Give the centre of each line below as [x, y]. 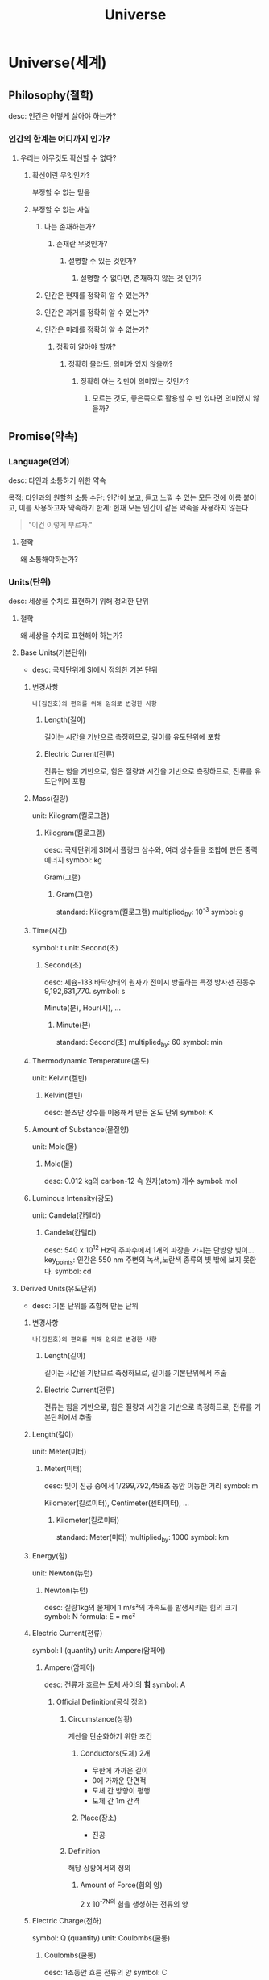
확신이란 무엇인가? [61, 175]
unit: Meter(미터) [59, 1451]
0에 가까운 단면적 [119, 1780]
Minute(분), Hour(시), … [83, 1008]
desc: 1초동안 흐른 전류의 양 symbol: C [106, 1973]
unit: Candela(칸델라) [66, 1215]
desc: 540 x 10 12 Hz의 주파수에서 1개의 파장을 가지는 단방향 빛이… [149, 1249]
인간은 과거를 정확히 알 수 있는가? [96, 313]
